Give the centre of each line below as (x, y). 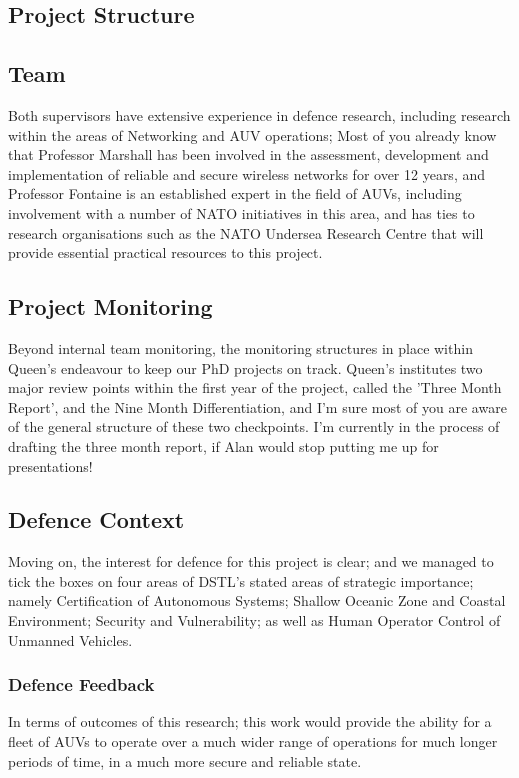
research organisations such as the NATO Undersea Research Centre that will (246, 232)
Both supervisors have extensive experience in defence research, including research (259, 114)
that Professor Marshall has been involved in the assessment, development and (248, 154)
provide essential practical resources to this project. (165, 252)
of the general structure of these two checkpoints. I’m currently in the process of (254, 426)
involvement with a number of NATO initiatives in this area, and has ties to (241, 212)
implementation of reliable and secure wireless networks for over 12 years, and (247, 173)
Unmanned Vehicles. (70, 639)
